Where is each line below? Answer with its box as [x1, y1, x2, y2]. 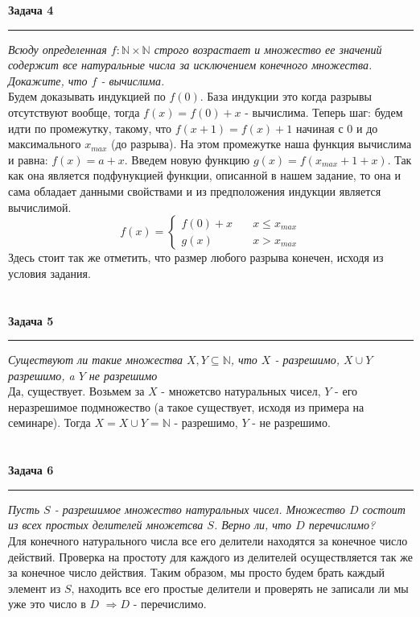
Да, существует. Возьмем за [8, 383, 145, 400]
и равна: [8, 151, 48, 168]
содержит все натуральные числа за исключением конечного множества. [8, 56, 373, 73]
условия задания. [8, 264, 91, 281]
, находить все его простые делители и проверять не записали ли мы [71, 579, 409, 596]
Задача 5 [8, 312, 54, 329]
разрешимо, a [8, 366, 75, 383]
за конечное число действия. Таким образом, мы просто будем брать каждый [8, 564, 385, 581]
